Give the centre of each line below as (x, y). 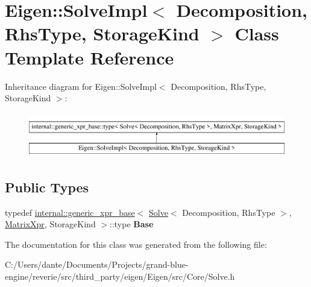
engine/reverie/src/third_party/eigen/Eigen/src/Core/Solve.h (120, 276)
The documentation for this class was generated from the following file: (136, 244)
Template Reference (90, 57)
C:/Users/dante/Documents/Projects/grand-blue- (97, 264)
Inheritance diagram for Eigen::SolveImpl (81, 86)
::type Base (132, 224)
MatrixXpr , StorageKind (50, 224)
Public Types (47, 187)
